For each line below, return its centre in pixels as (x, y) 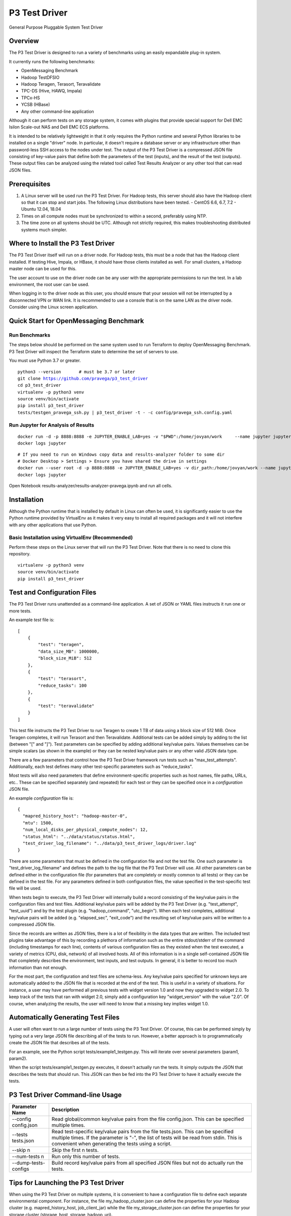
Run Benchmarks (30, 335)
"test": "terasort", (62, 679)
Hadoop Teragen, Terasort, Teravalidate (61, 84)
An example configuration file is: (41, 798)
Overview (24, 41)
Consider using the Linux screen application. (54, 307)
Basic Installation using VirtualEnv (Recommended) (71, 537)
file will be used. (25, 888)
